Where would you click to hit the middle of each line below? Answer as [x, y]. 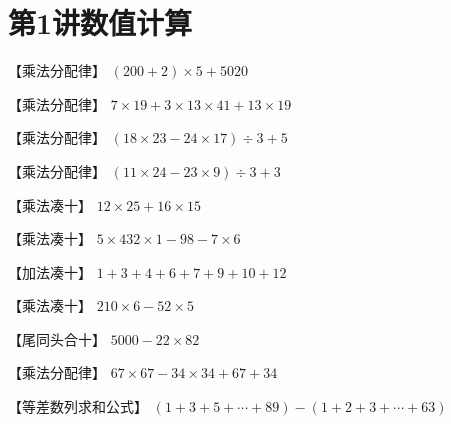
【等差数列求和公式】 [78, 406]
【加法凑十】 [50, 271]
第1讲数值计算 [100, 22]
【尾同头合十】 [57, 338]
